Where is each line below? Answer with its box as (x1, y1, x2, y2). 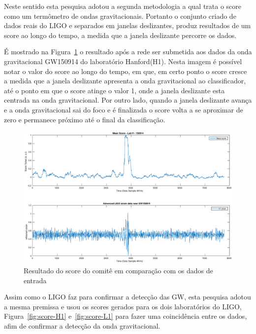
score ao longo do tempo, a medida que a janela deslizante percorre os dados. (4, 30, 237, 40)
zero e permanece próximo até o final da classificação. (4, 114, 165, 124)
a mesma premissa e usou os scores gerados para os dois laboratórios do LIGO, (4, 301, 242, 311)
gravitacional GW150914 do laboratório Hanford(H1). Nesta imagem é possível (4, 56, 242, 66)
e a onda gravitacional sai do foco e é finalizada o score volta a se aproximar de (4, 104, 243, 114)
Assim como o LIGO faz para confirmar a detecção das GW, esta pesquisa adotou (4, 292, 251, 302)
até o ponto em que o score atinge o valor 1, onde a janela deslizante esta (4, 85, 225, 95)
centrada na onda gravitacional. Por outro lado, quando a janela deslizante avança (4, 95, 252, 105)
